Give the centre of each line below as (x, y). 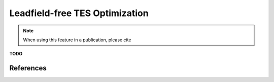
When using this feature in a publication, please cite (77, 40)
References (28, 68)
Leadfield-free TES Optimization (79, 13)
